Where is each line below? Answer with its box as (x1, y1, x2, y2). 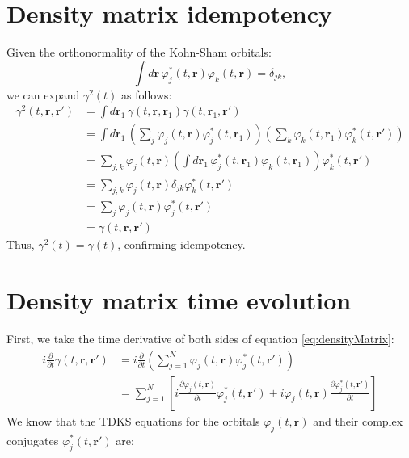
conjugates (6, 431, 59, 448)
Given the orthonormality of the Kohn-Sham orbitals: (6, 44, 272, 61)
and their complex (313, 412, 403, 429)
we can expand (6, 86, 80, 103)
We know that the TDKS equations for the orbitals (6, 412, 260, 429)
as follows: (121, 86, 172, 103)
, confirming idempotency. (117, 236, 246, 253)
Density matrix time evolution (6, 284, 352, 317)
